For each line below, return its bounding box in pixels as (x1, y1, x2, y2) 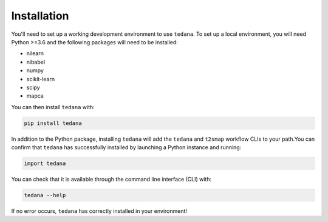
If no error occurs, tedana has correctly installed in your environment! (11, 207, 188, 215)
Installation (11, 9, 69, 22)
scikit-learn (26, 75, 55, 82)
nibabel (26, 58, 46, 66)
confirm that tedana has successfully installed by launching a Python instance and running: (11, 144, 242, 151)
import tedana (24, 160, 66, 167)
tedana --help (24, 192, 66, 198)
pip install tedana (24, 119, 82, 127)
